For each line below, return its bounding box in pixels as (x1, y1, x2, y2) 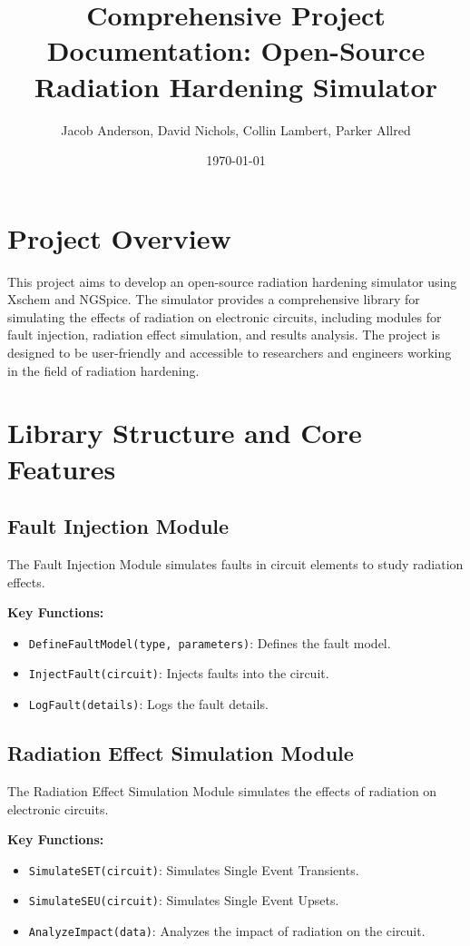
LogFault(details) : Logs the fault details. (28, 695, 269, 714)
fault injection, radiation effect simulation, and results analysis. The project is (7, 325, 440, 344)
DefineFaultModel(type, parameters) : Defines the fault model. (28, 633, 391, 652)
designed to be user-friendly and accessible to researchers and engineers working (7, 343, 452, 361)
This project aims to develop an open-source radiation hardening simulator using (7, 271, 457, 291)
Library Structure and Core (7, 414, 362, 451)
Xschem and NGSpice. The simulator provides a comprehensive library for (7, 290, 420, 309)
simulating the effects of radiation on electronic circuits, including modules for (7, 307, 442, 326)
